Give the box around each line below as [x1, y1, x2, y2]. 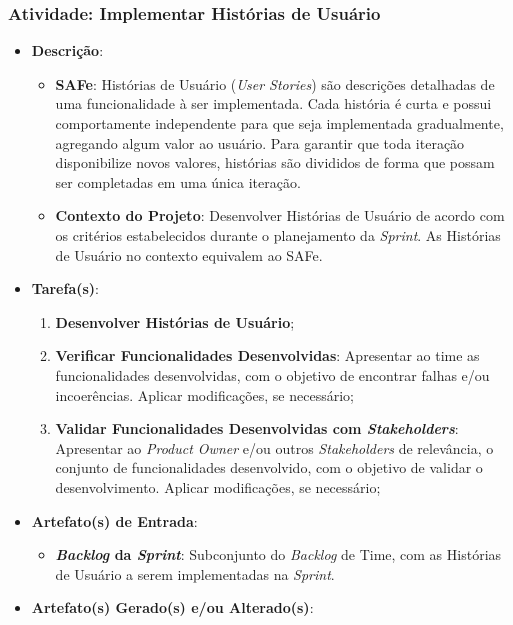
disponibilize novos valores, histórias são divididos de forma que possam [55, 152, 495, 173]
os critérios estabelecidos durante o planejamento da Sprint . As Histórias [55, 224, 501, 245]
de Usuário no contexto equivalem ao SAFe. [55, 244, 323, 265]
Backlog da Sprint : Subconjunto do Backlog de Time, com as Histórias [55, 544, 502, 565]
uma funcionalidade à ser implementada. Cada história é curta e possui [55, 93, 492, 114]
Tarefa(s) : [31, 278, 100, 299]
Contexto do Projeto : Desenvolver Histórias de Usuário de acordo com [55, 205, 505, 226]
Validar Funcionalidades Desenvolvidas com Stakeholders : [55, 418, 459, 439]
